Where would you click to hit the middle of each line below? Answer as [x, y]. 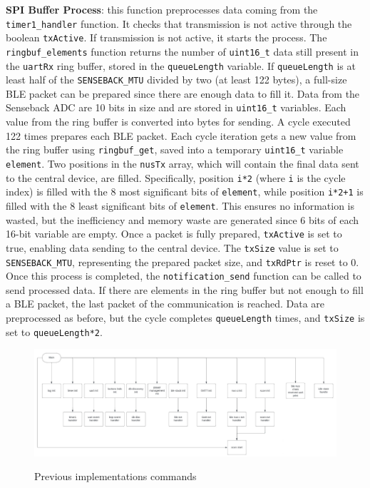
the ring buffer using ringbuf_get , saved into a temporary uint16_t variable [175, 149]
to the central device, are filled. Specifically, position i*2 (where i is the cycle [176, 177]
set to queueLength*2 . [54, 331]
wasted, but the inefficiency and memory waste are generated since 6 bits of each [183, 219]
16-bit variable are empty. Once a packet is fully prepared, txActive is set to [174, 234]
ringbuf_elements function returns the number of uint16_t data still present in [183, 51]
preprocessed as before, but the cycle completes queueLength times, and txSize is [185, 317]
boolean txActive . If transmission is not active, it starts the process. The [166, 37]
